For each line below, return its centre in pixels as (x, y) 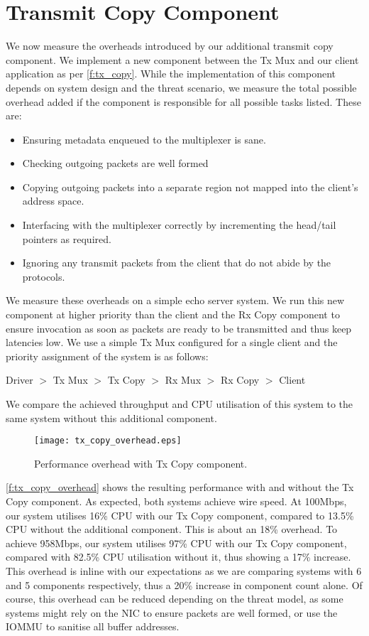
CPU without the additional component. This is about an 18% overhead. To (172, 529)
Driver (20, 380)
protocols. (44, 276)
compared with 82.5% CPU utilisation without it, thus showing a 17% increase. (178, 557)
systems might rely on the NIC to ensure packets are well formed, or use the (172, 612)
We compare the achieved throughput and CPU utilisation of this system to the (180, 404)
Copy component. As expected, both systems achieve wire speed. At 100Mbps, (176, 501)
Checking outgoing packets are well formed (115, 163)
